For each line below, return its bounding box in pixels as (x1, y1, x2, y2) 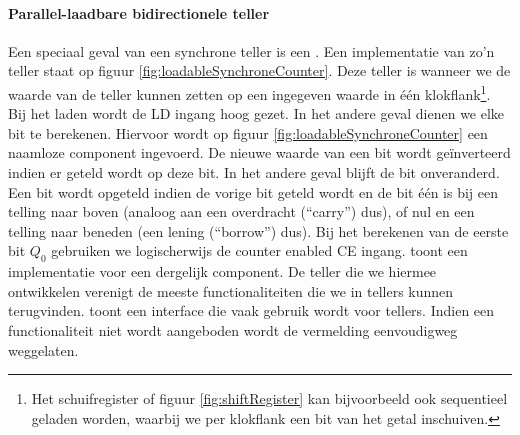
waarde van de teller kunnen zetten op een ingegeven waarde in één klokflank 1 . (8, 80, 491, 104)
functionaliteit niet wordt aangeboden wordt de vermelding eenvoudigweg (8, 319, 458, 340)
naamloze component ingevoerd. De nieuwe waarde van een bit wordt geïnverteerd (8, 142, 511, 163)
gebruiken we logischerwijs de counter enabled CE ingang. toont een (51, 240, 468, 261)
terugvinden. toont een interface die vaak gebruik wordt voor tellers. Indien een (8, 300, 495, 321)
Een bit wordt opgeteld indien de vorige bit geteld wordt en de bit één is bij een (8, 181, 498, 202)
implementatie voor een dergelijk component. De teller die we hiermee (8, 261, 437, 282)
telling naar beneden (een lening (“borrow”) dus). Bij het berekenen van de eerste (8, 220, 509, 241)
